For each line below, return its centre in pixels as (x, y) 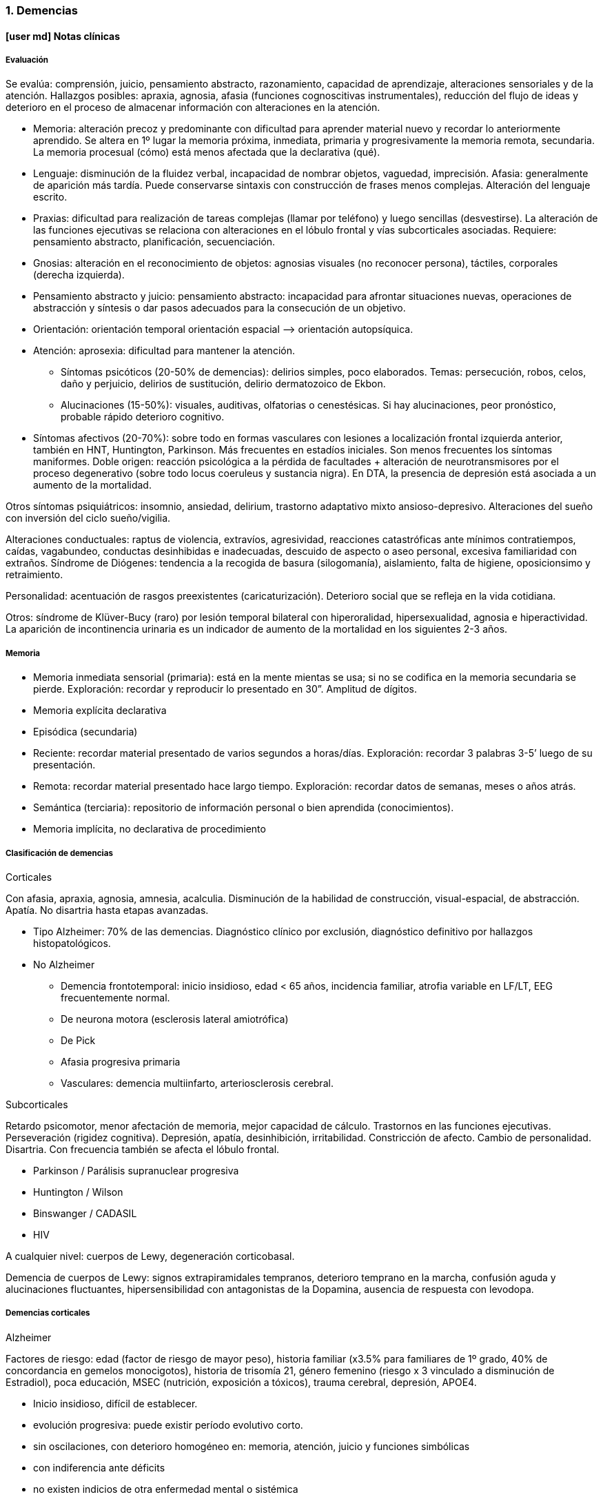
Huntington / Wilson (78, 1192)
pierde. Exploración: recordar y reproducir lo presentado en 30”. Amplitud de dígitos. (225, 689)
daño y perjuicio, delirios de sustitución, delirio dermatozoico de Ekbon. (223, 384)
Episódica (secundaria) (85, 732)
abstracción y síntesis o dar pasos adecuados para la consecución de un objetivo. (219, 308)
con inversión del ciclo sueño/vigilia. (88, 518)
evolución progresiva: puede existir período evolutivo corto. (168, 1425)
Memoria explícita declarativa (100, 711)
